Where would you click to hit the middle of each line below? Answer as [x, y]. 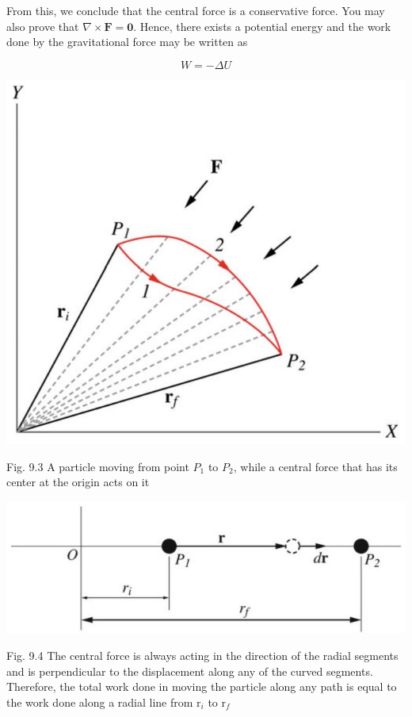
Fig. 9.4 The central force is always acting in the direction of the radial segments [202, 656]
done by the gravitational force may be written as [127, 42]
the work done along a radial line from [100, 702]
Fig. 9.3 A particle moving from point [98, 466]
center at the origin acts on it [78, 482]
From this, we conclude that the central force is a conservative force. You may [196, 10]
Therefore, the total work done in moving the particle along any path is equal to [202, 686]
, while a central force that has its [315, 466]
